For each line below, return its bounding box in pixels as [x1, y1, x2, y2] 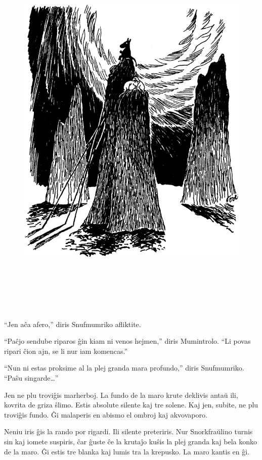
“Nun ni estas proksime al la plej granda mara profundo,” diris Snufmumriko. [4, 362, 244, 373]
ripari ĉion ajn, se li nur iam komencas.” [4, 345, 128, 356]
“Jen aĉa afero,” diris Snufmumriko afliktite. [4, 318, 141, 329]
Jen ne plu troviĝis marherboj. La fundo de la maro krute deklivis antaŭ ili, [4, 389, 238, 400]
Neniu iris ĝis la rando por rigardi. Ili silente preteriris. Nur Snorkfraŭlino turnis [4, 426, 253, 437]
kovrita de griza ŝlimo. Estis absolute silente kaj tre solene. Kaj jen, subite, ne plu [4, 399, 258, 410]
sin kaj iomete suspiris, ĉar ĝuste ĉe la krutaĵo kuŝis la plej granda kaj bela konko [4, 436, 257, 446]
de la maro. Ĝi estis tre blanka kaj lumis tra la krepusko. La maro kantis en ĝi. [4, 446, 250, 456]
